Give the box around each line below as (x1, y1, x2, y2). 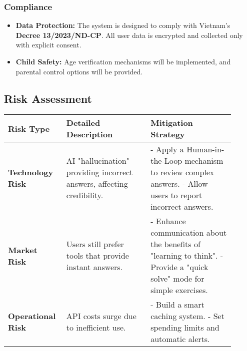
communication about (150, 227, 227, 239)
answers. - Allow (150, 178, 208, 190)
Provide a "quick (150, 261, 208, 273)
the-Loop (150, 155, 182, 167)
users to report (150, 189, 202, 201)
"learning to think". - (150, 250, 223, 262)
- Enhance (150, 215, 186, 227)
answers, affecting (66, 178, 128, 190)
